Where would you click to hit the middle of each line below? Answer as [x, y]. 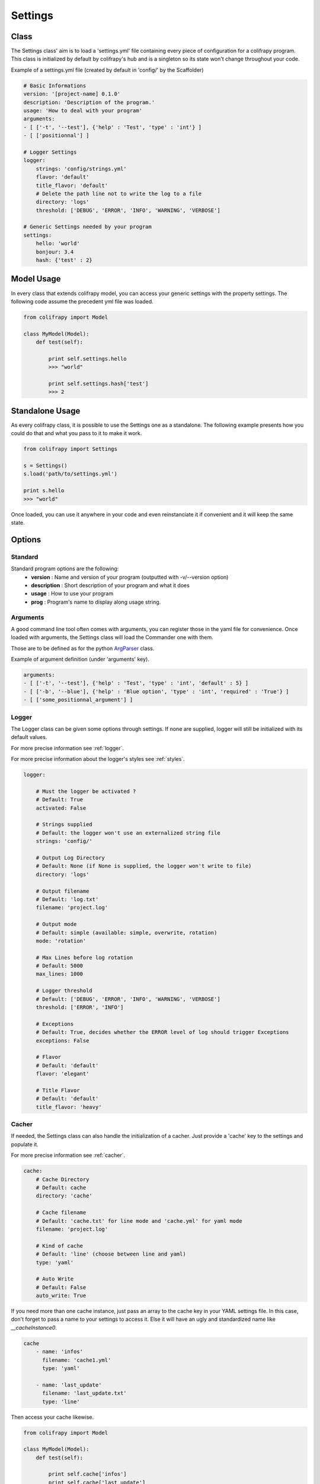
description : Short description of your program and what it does [110, 585]
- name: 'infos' [59, 1352]
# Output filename [63, 891]
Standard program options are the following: [65, 569]
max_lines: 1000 [59, 974]
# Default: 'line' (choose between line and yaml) [111, 1254]
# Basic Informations [55, 85]
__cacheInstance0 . [34, 1327]
